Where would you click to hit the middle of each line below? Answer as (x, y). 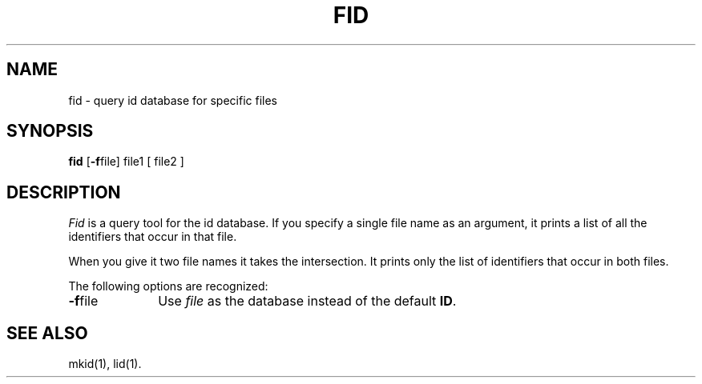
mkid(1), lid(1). (105, 364)
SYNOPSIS (50, 131)
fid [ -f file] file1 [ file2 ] (126, 162)
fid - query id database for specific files (173, 100)
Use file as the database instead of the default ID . (307, 301)
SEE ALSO (47, 333)
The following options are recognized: (168, 286)
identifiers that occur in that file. (153, 237)
